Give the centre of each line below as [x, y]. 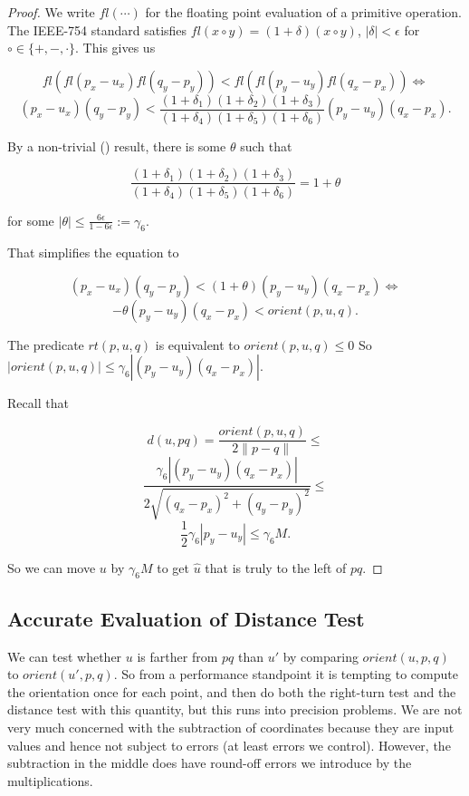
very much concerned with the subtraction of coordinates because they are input [231, 727]
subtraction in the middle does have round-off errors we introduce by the [210, 763]
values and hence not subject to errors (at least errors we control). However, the [229, 745]
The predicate [46, 344]
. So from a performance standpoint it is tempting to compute [286, 674]
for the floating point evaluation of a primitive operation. [303, 12]
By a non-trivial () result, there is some [117, 146]
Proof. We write [51, 12]
